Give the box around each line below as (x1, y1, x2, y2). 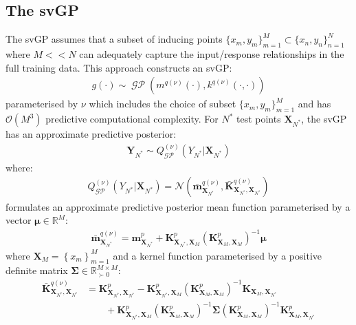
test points (236, 112, 281, 126)
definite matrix (5, 263, 68, 277)
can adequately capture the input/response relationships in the (79, 47, 344, 61)
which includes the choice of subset (89, 96, 236, 111)
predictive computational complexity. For (45, 112, 219, 126)
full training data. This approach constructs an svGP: (5, 60, 232, 74)
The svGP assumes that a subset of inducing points (5, 32, 223, 46)
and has (298, 96, 331, 111)
